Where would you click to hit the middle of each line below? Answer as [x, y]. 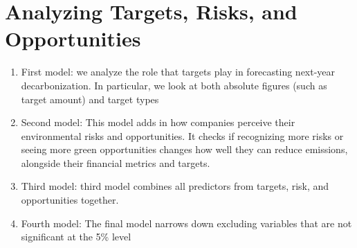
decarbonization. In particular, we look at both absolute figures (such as [174, 85]
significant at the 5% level [76, 237]
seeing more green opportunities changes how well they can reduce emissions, [184, 149]
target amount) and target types [90, 99]
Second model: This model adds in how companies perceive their [158, 122]
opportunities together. [70, 200]
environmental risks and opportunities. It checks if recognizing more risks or [182, 135]
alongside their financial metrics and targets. [116, 162]
